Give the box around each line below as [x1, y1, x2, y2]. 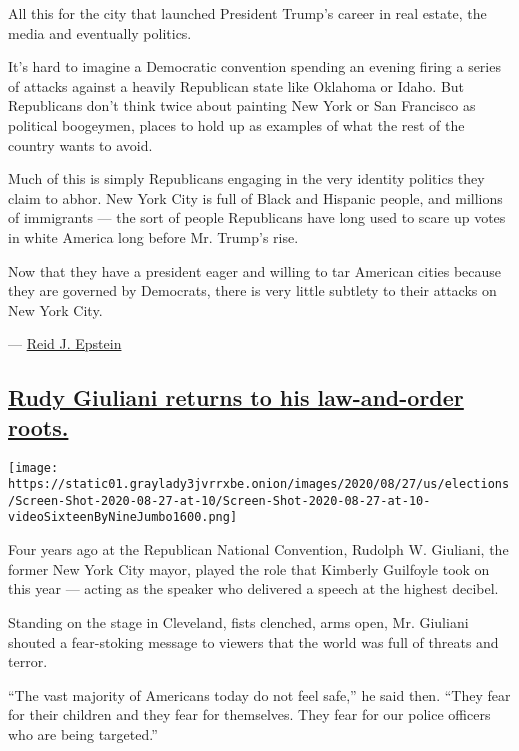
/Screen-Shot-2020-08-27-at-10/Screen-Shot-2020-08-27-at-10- [8, 493, 431, 508]
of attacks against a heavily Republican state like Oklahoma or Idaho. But [8, 75, 465, 96]
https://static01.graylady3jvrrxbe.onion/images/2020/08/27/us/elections [8, 477, 510, 492]
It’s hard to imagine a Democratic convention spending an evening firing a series [8, 56, 501, 77]
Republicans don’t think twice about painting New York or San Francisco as [8, 95, 476, 116]
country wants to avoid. [8, 134, 153, 155]
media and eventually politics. [8, 22, 192, 43]
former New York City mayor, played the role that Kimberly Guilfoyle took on [8, 558, 490, 579]
